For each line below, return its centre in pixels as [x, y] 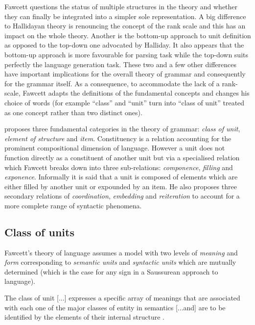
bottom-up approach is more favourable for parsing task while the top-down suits [126, 54]
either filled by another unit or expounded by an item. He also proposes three [121, 186]
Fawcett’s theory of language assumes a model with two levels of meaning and [121, 252]
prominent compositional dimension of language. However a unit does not [115, 148]
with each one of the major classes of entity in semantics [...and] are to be [115, 307]
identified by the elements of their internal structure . [84, 317]
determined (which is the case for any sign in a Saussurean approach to [111, 271]
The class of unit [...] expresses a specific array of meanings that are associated [122, 298]
